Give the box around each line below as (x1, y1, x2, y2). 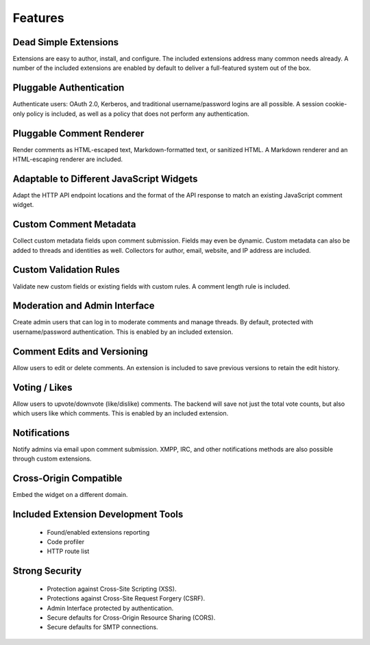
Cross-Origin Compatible (12, 473, 123, 485)
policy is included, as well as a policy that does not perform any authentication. (26, 110, 249, 118)
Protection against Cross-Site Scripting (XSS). (47, 585, 177, 593)
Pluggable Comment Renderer (12, 127, 145, 139)
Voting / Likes (12, 381, 73, 393)
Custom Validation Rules (12, 264, 120, 276)
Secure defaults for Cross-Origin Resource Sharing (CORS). (47, 613, 216, 622)
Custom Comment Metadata (12, 219, 136, 230)
